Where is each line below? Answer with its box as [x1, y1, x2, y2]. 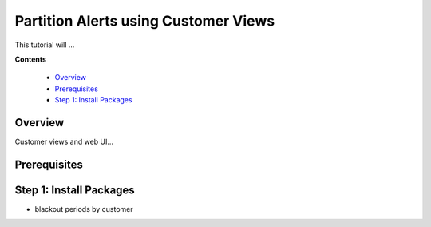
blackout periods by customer [34, 204, 133, 213]
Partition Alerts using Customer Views [14, 12, 275, 30]
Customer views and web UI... [14, 137, 114, 147]
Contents [14, 54, 47, 64]
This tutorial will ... [14, 40, 75, 50]
